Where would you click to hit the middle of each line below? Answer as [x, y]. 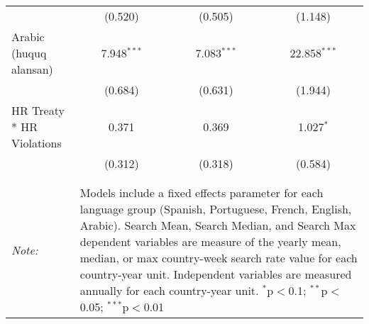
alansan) [32, 69]
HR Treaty [38, 110]
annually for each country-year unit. [169, 290]
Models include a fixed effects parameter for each [202, 192]
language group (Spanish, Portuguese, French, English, [216, 209]
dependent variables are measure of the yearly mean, [210, 241]
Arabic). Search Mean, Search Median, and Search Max [218, 225]
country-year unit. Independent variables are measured [216, 274]
